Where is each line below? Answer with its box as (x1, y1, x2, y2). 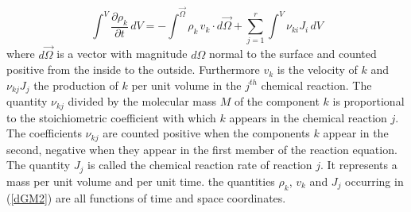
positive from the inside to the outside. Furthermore (6, 61, 260, 78)
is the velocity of (277, 61, 358, 78)
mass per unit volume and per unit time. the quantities (6, 172, 275, 189)
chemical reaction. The (261, 76, 372, 93)
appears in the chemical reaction (229, 109, 387, 125)
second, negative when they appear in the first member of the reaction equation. (6, 141, 397, 157)
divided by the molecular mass (68, 93, 217, 110)
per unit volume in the (131, 76, 242, 93)
